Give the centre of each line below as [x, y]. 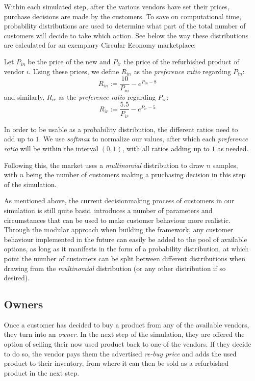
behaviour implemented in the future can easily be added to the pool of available [126, 239]
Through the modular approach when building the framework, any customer [119, 230]
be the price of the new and [69, 61]
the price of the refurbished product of [181, 61]
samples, [225, 165]
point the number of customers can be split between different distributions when [125, 258]
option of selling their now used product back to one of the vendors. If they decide [127, 344]
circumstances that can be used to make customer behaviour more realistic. [117, 220]
